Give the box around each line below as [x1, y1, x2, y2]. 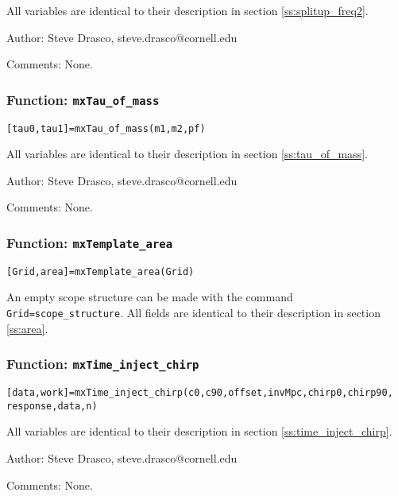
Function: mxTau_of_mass [6, 89, 160, 109]
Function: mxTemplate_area [6, 232, 173, 252]
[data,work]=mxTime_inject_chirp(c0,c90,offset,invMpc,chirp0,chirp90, [6, 387, 393, 399]
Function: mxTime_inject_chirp [6, 354, 199, 374]
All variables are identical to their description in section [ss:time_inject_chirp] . [6, 423, 392, 440]
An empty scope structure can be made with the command [6, 289, 293, 305]
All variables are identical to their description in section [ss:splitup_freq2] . [6, 2, 369, 18]
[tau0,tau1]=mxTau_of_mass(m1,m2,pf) [6, 122, 206, 134]
